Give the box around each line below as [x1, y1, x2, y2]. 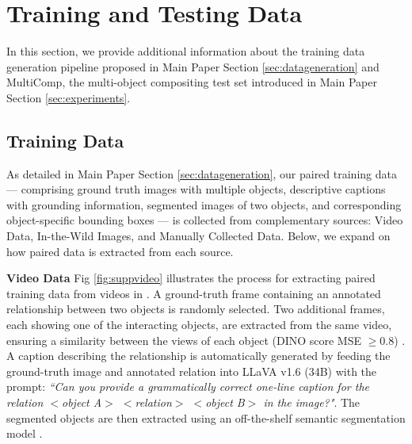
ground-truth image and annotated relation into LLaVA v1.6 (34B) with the [6, 362, 377, 379]
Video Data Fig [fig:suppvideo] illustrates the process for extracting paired [6, 270, 376, 286]
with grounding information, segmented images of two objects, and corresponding [6, 196, 402, 212]
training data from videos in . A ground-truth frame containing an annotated [6, 285, 381, 301]
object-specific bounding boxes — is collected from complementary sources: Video [6, 212, 403, 228]
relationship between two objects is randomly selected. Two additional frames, [6, 300, 385, 317]
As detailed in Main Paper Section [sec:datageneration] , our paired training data [6, 165, 397, 182]
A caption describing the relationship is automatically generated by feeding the [6, 347, 391, 364]
